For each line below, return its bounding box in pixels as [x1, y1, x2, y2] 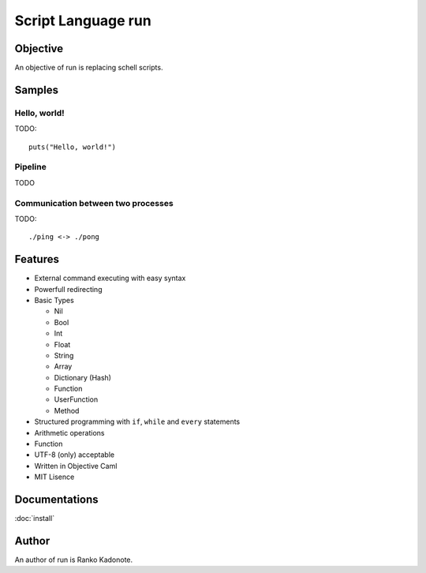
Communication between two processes [14, 197, 174, 208]
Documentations [14, 493, 99, 507]
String [54, 350, 74, 360]
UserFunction [54, 395, 99, 404]
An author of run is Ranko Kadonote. [14, 555, 133, 564]
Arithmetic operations [34, 428, 105, 437]
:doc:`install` [14, 514, 55, 523]
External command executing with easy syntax [34, 273, 186, 283]
